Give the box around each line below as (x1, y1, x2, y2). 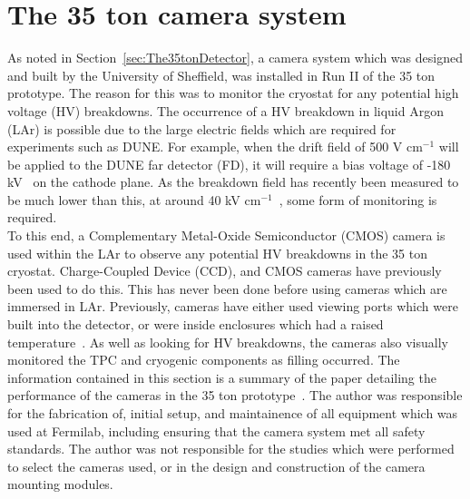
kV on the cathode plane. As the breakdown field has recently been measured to (7, 172, 459, 191)
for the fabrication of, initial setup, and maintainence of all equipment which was (7, 404, 458, 422)
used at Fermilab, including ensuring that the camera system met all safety (7, 421, 426, 440)
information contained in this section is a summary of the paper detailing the (7, 367, 436, 386)
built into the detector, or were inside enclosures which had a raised (7, 315, 384, 334)
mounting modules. (7, 475, 113, 494)
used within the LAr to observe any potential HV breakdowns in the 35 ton (7, 243, 427, 262)
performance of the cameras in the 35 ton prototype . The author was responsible (7, 386, 463, 405)
